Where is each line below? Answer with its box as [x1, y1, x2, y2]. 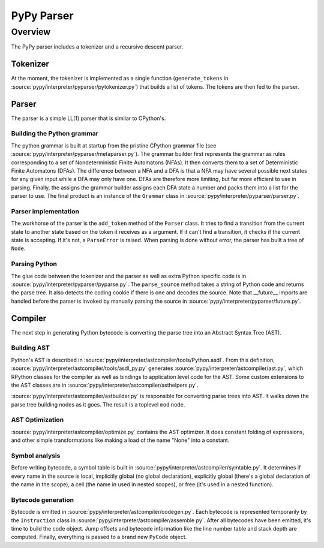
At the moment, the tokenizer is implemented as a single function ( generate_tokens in [11, 75, 229, 82]
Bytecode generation [11, 495, 74, 504]
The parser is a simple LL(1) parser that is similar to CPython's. [11, 115, 166, 122]
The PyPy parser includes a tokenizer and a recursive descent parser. [11, 43, 184, 50]
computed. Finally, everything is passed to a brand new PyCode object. [11, 534, 187, 541]
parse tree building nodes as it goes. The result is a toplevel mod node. [11, 401, 185, 408]
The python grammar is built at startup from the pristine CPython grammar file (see [11, 141, 217, 149]
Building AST [11, 344, 50, 352]
